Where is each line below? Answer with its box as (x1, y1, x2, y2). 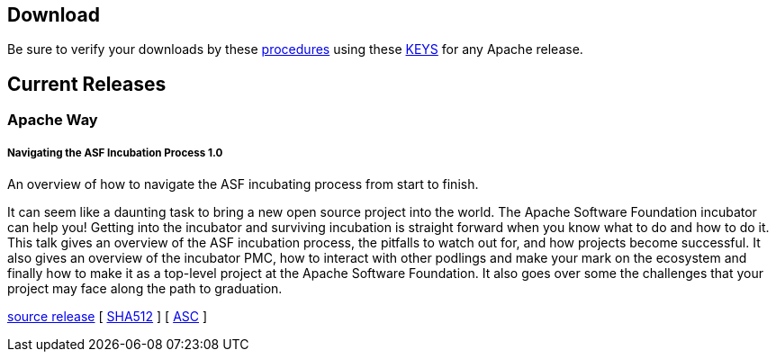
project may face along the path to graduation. (7, 281, 283, 297)
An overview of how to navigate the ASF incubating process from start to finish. (7, 176, 479, 193)
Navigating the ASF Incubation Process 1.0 (7, 146, 223, 159)
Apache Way (7, 111, 98, 130)
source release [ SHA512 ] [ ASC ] (7, 309, 208, 325)
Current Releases (7, 72, 167, 95)
